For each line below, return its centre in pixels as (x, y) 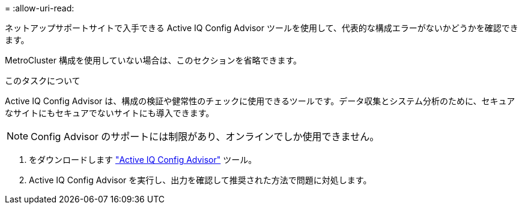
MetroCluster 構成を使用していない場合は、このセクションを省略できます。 (153, 60)
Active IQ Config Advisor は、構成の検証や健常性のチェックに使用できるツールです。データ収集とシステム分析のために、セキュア (260, 101)
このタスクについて (43, 81)
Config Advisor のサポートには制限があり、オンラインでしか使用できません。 (205, 137)
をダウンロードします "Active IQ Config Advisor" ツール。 (143, 160)
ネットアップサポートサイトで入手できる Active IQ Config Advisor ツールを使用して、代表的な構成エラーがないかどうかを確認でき (262, 28)
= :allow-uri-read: (40, 8)
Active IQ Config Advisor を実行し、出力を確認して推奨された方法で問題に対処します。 (200, 180)
